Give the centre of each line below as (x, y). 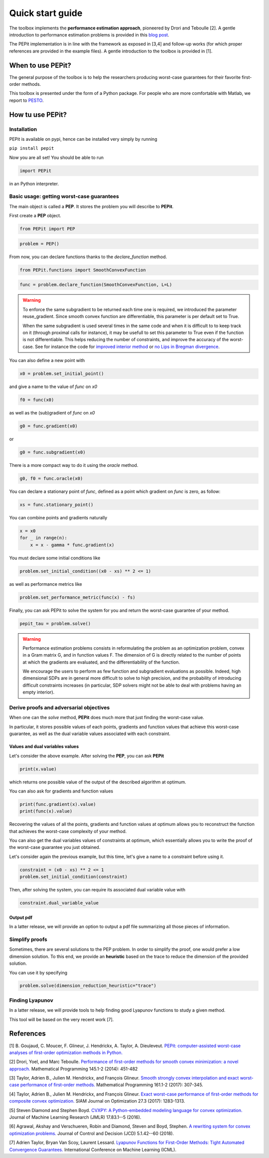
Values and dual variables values (44, 747)
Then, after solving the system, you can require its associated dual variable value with (97, 890)
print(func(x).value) (46, 811)
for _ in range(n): (43, 538)
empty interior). (39, 692)
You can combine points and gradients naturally (58, 517)
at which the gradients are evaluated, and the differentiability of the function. (101, 662)
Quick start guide (46, 13)
